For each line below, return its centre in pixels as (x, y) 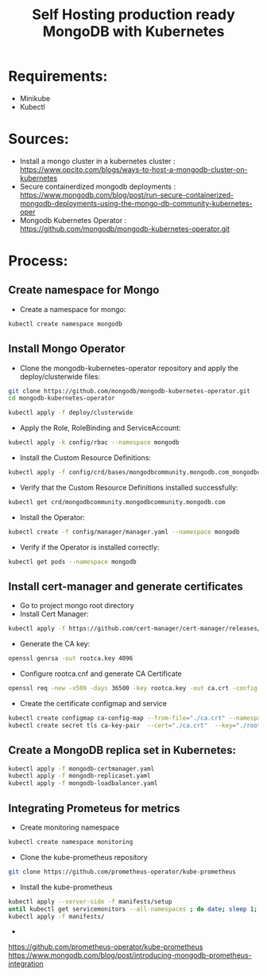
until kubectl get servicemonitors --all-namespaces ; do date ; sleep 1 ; (133, 909)
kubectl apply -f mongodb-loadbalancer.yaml (83, 783)
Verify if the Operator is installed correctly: (89, 547)
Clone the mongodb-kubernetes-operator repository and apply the (129, 368)
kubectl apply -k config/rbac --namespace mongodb (94, 443)
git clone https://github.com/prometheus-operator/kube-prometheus (122, 872)
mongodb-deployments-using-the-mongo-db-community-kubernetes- (136, 203)
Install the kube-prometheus (66, 887)
